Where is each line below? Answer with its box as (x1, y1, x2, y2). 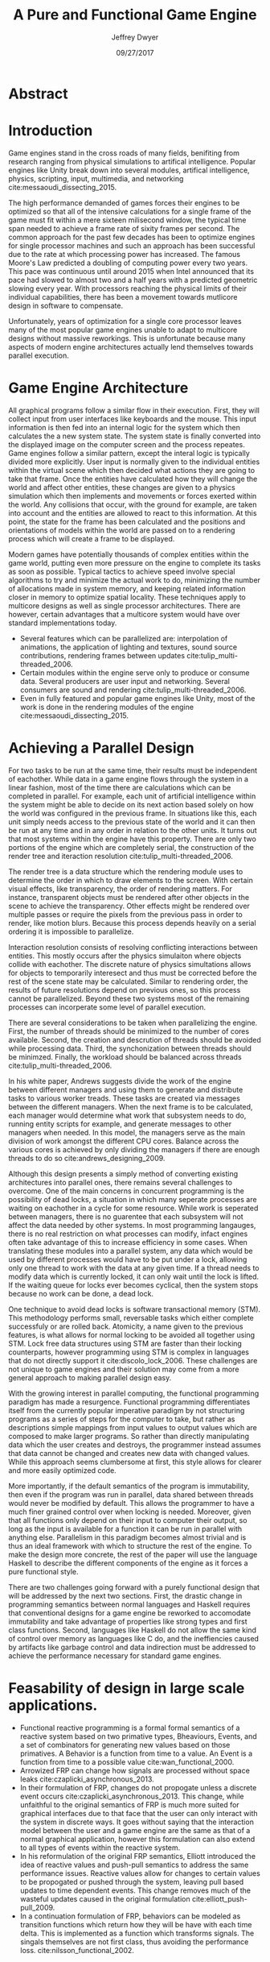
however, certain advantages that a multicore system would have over (8, 609, 241, 619)
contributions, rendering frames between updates (19, 650, 186, 660)
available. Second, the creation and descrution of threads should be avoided (8, 1035, 261, 1044)
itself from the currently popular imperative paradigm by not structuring (8, 1405, 245, 1415)
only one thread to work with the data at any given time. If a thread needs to (8, 1263, 260, 1272)
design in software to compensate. (8, 301, 123, 310)
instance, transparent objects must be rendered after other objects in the (8, 892, 250, 902)
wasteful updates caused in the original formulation (19, 1894, 190, 1903)
